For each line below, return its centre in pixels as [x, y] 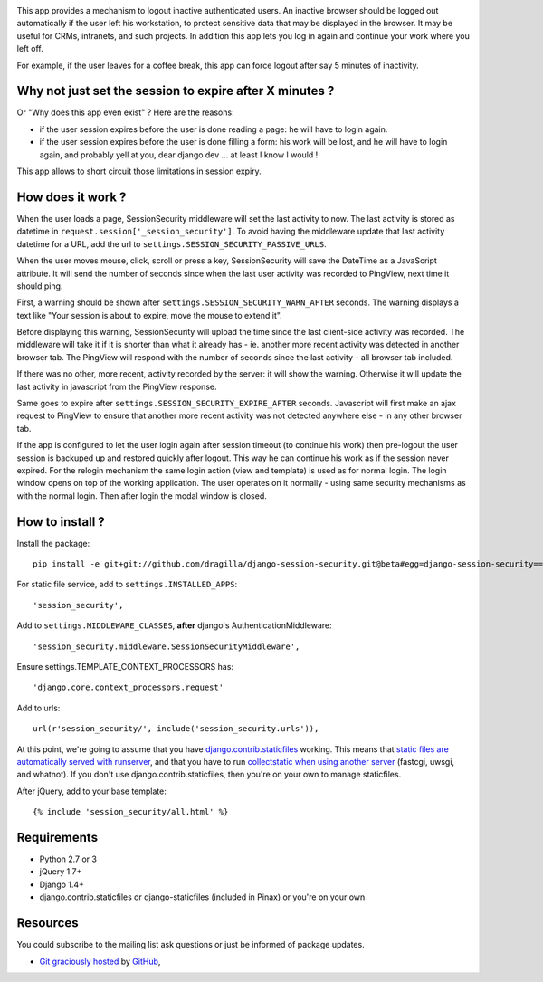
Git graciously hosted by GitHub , [100, 961]
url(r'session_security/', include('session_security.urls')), [176, 729]
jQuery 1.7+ [61, 872]
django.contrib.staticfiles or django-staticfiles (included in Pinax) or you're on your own [202, 897]
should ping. [40, 286]
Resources [48, 923]
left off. [30, 49]
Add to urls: [38, 708]
